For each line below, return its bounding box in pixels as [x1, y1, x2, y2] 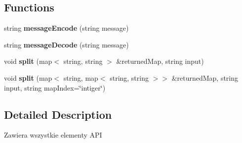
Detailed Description [4, 106, 112, 122]
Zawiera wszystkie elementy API [4, 130, 102, 140]
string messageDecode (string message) [4, 39, 129, 49]
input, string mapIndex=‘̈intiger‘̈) [4, 82, 106, 93]
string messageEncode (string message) [4, 23, 129, 33]
